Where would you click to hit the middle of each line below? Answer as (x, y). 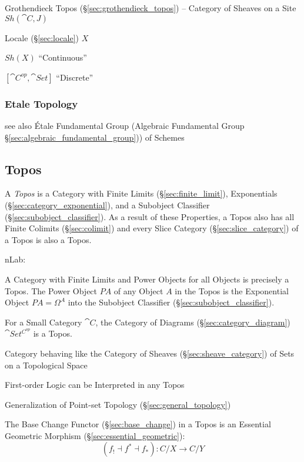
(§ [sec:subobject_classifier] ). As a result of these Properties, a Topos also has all (150, 216)
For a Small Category (44, 322)
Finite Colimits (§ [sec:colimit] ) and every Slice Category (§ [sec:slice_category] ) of (152, 228)
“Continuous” (63, 57)
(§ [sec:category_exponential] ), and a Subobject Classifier (107, 205)
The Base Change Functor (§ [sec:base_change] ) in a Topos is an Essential (138, 424)
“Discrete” (75, 77)
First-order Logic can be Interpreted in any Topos (95, 385)
